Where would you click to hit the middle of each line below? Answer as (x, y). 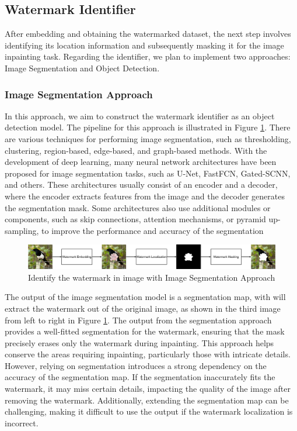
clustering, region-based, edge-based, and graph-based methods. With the (136, 150)
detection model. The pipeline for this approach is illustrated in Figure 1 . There (148, 127)
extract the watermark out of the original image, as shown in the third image (143, 308)
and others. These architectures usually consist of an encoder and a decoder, (141, 185)
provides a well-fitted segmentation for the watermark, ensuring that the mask (145, 331)
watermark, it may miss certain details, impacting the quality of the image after (148, 389)
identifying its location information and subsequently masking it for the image (144, 45)
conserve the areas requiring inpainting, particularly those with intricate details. (148, 354)
